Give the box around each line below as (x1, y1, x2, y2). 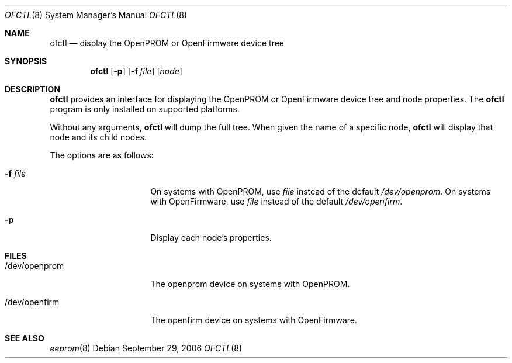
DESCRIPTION (5, 84, 61, 94)
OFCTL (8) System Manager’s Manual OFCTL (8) (5, 10, 188, 20)
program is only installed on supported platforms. (50, 104, 240, 114)
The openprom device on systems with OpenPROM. (150, 279, 350, 289)
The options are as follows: (50, 150, 154, 160)
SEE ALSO (5, 333, 44, 343)
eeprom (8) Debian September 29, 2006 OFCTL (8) (50, 343, 243, 353)
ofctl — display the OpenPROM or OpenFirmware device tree (50, 38, 285, 48)
